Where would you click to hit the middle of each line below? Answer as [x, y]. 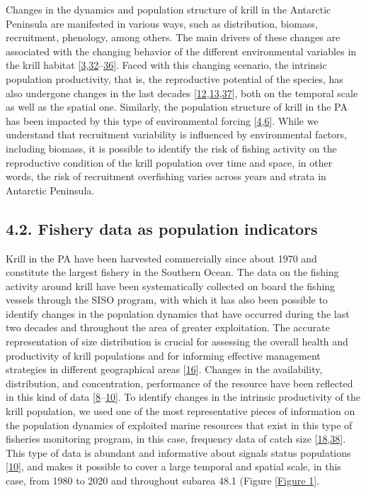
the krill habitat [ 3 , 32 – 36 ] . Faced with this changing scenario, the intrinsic [166, 65]
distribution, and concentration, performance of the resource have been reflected [179, 383]
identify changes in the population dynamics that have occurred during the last [178, 313]
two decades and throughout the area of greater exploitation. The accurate [168, 327]
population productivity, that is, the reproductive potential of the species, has [175, 78]
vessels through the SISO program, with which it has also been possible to [167, 300]
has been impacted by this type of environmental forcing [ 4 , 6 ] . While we [162, 120]
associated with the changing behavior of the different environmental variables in [181, 51]
